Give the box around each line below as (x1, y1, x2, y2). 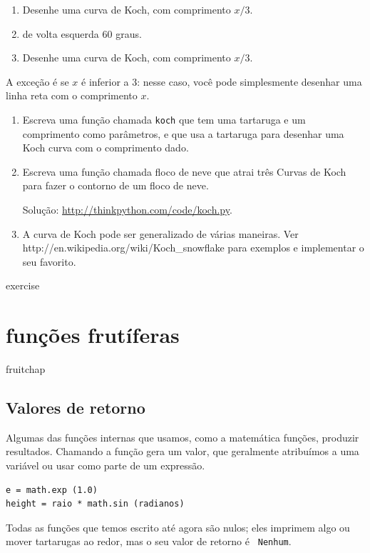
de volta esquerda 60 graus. (22, 26, 142, 41)
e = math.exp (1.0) (6, 484, 98, 495)
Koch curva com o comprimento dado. (22, 140, 189, 155)
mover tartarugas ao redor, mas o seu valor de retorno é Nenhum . (6, 534, 292, 549)
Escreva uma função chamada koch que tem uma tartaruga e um (22, 111, 306, 126)
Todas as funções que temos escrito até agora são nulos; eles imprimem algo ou (6, 519, 350, 534)
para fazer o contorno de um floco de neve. (22, 178, 209, 193)
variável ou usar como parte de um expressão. (6, 458, 205, 473)
